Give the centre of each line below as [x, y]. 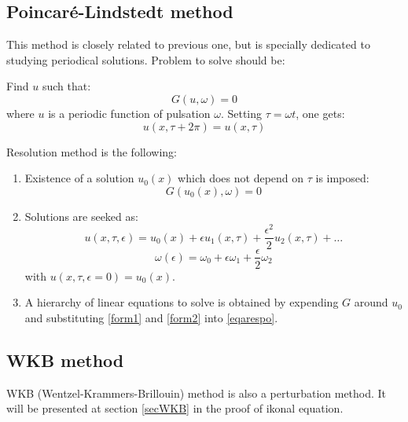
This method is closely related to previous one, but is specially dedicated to [188, 44]
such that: [66, 86]
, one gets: [320, 113]
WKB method [65, 360]
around [371, 302]
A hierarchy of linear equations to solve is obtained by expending [182, 302]
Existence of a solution [79, 178]
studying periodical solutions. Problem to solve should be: [146, 59]
